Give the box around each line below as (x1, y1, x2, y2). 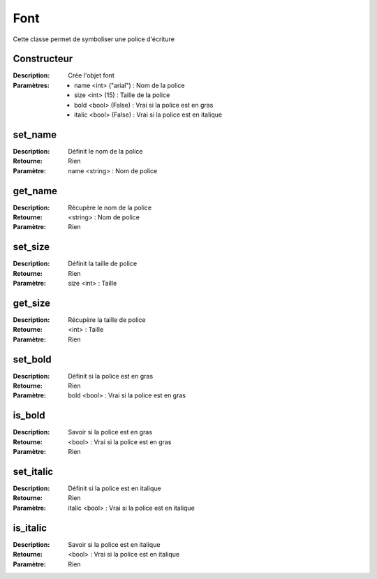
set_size (13, 241, 50, 253)
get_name (13, 185, 58, 197)
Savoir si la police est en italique (68, 540, 161, 548)
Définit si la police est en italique (68, 484, 161, 492)
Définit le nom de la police (68, 147, 143, 155)
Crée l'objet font (68, 71, 114, 80)
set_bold (13, 353, 52, 365)
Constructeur (13, 53, 73, 65)
